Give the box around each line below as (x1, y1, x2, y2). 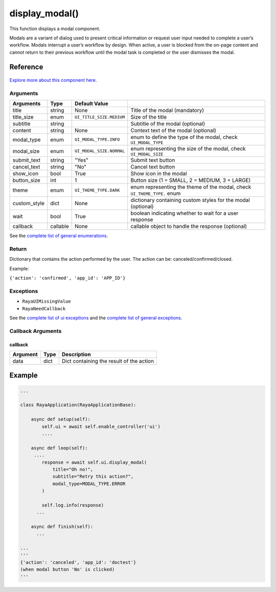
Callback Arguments (9, 327, 62, 334)
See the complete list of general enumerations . (9, 233, 108, 239)
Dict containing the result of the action (61, 358, 154, 365)
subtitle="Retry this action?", (52, 473, 134, 480)
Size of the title (130, 113, 167, 121)
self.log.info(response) (41, 502, 104, 508)
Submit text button (130, 156, 175, 164)
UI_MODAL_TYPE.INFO (74, 137, 120, 143)
